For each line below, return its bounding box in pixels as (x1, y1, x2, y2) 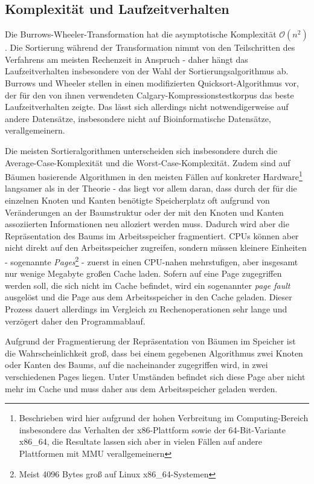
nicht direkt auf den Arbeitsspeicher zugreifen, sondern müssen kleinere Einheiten (5, 241, 307, 254)
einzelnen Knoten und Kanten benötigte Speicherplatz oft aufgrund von (5, 193, 270, 206)
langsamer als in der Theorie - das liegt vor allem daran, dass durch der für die (5, 182, 297, 195)
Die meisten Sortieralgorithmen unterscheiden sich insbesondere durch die (5, 144, 278, 156)
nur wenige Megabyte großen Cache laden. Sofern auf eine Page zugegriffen (5, 267, 282, 280)
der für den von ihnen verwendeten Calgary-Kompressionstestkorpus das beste (5, 88, 294, 101)
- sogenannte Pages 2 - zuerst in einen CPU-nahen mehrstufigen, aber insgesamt (5, 253, 298, 268)
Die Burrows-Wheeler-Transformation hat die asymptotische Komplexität (5, 28, 277, 40)
